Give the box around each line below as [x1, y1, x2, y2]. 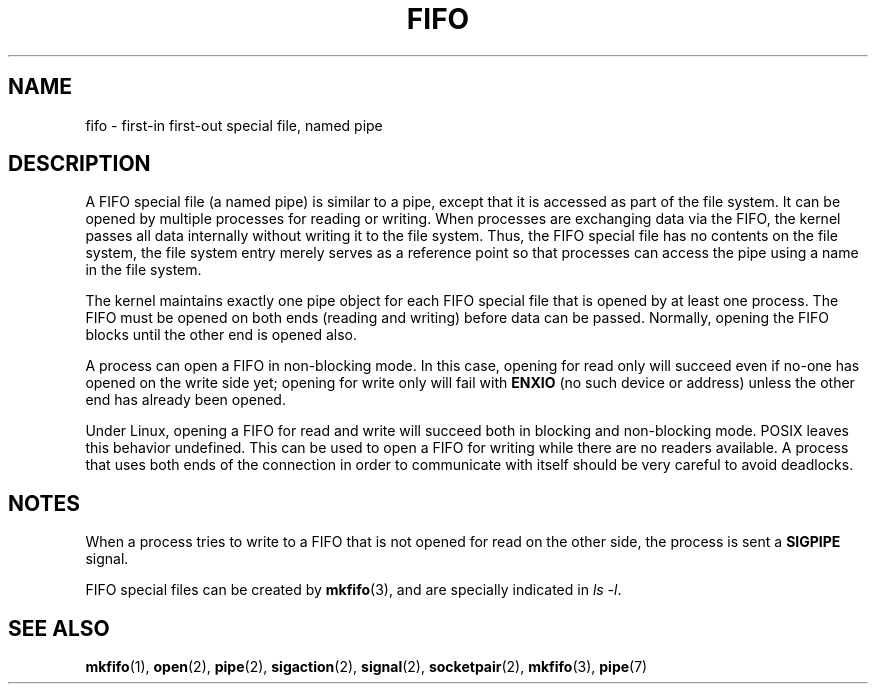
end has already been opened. [85, 391, 286, 409]
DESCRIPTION [8, 151, 151, 177]
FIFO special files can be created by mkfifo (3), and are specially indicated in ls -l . [85, 581, 622, 599]
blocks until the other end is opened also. [85, 326, 357, 344]
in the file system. [85, 261, 202, 279]
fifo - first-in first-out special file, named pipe [85, 116, 383, 134]
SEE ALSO [8, 615, 110, 641]
